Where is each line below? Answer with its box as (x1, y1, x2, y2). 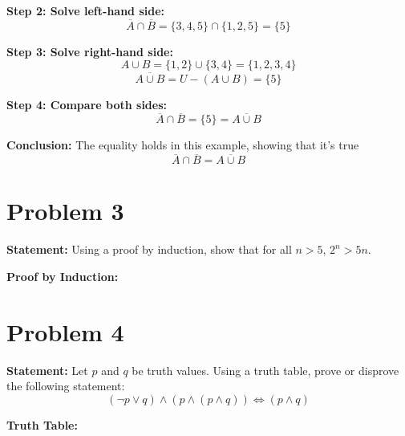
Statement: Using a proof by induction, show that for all (6, 241, 292, 258)
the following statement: (6, 377, 125, 394)
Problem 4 (6, 315, 124, 348)
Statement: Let (6, 361, 88, 378)
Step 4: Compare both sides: (6, 96, 167, 112)
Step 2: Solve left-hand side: (6, 2, 165, 18)
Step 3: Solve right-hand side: (6, 43, 173, 59)
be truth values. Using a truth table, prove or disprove (132, 361, 399, 378)
